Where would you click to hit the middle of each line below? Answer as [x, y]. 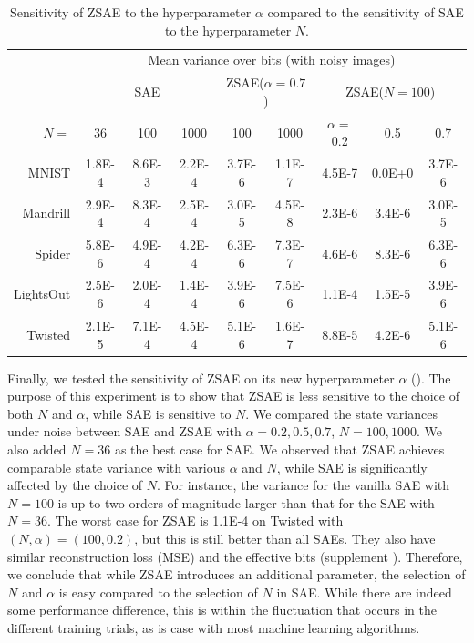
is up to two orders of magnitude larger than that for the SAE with [246, 502]
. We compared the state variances [341, 413]
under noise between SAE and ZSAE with [124, 431]
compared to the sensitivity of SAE [366, 12]
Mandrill [46, 213]
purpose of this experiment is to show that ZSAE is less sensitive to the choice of [233, 396]
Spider [53, 253]
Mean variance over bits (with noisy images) [272, 60]
